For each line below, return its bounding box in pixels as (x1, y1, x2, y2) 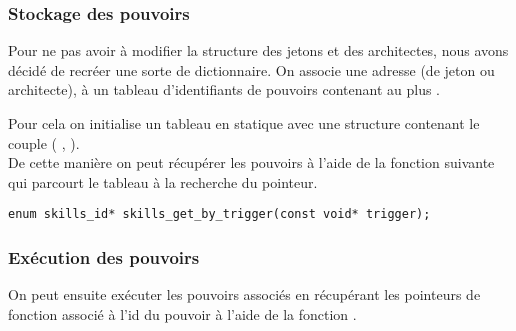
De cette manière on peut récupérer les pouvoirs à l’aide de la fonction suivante (8, 152, 495, 173)
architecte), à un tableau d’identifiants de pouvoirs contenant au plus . (8, 79, 441, 100)
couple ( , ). (8, 132, 80, 153)
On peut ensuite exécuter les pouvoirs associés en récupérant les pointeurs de (8, 284, 481, 305)
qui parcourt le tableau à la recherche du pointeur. (8, 171, 318, 192)
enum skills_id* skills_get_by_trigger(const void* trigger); (8, 207, 431, 222)
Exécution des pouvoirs (8, 244, 200, 269)
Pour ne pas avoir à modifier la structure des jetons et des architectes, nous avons (8, 40, 509, 61)
